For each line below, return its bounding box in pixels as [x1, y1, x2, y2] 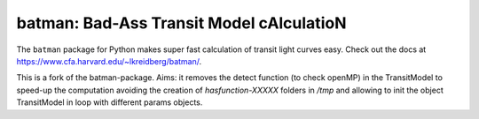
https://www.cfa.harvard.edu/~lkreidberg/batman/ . [16, 56, 202, 66]
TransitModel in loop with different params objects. [16, 97, 203, 108]
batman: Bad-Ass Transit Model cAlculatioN [16, 13, 347, 33]
